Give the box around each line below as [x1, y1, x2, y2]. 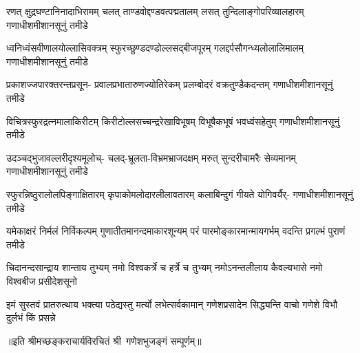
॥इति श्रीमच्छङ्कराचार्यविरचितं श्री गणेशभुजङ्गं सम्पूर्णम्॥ [6, 333, 202, 347]
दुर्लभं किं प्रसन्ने [6, 310, 56, 325]
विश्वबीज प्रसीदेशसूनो [6, 273, 77, 288]
